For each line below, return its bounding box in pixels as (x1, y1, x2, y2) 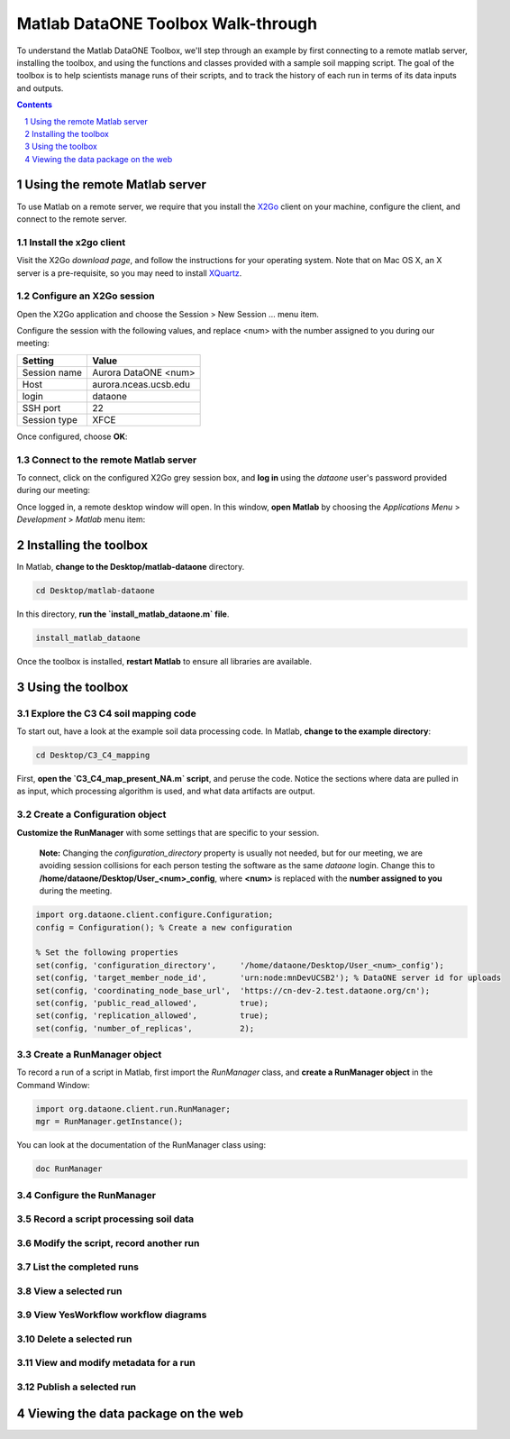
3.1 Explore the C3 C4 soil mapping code (16, 707, 197, 719)
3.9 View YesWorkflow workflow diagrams (16, 1308, 207, 1321)
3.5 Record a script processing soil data (16, 1213, 194, 1225)
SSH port (22, 401, 61, 414)
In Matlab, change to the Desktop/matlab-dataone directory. (16, 562, 245, 573)
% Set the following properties (35, 948, 179, 958)
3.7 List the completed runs (16, 1260, 140, 1273)
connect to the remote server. (16, 213, 127, 225)
